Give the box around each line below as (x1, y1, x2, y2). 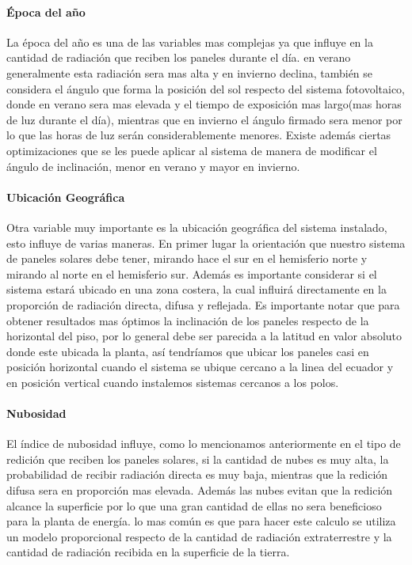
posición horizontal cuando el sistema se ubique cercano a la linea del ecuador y (6, 358, 394, 375)
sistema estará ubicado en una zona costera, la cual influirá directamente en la (6, 281, 387, 298)
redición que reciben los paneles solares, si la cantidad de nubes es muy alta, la (6, 450, 389, 467)
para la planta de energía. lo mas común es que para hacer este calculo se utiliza (6, 513, 396, 529)
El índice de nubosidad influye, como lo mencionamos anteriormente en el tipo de (6, 435, 401, 452)
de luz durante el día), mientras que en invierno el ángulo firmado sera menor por (6, 111, 402, 127)
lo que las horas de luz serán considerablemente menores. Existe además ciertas (6, 127, 391, 143)
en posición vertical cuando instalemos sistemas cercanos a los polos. (6, 374, 339, 390)
